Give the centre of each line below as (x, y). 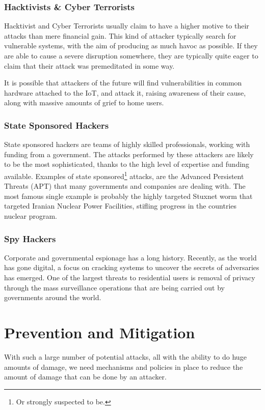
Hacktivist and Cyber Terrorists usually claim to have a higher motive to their (127, 26)
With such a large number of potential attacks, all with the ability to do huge (125, 356)
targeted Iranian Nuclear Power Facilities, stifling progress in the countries (121, 206)
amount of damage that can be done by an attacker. (85, 377)
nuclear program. (31, 216)
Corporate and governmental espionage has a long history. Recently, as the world (130, 257)
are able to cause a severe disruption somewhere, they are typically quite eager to (131, 55)
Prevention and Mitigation (100, 332)
